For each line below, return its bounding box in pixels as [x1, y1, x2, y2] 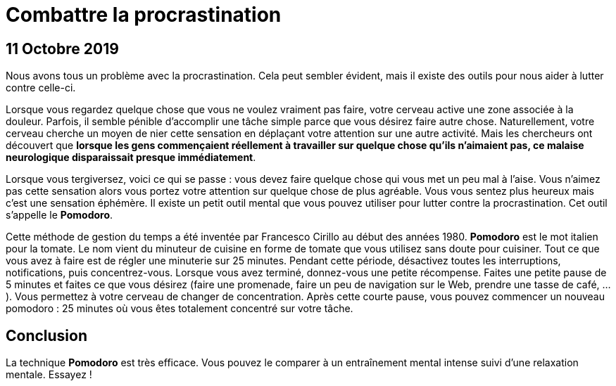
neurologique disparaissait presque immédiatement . [6, 151, 256, 164]
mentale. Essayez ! [6, 368, 92, 381]
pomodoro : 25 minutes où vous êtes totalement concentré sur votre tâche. [6, 302, 353, 315]
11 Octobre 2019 [6, 39, 119, 58]
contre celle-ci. [6, 82, 76, 94]
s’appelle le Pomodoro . [6, 209, 113, 221]
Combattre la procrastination [6, 3, 282, 27]
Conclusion [6, 326, 88, 345]
